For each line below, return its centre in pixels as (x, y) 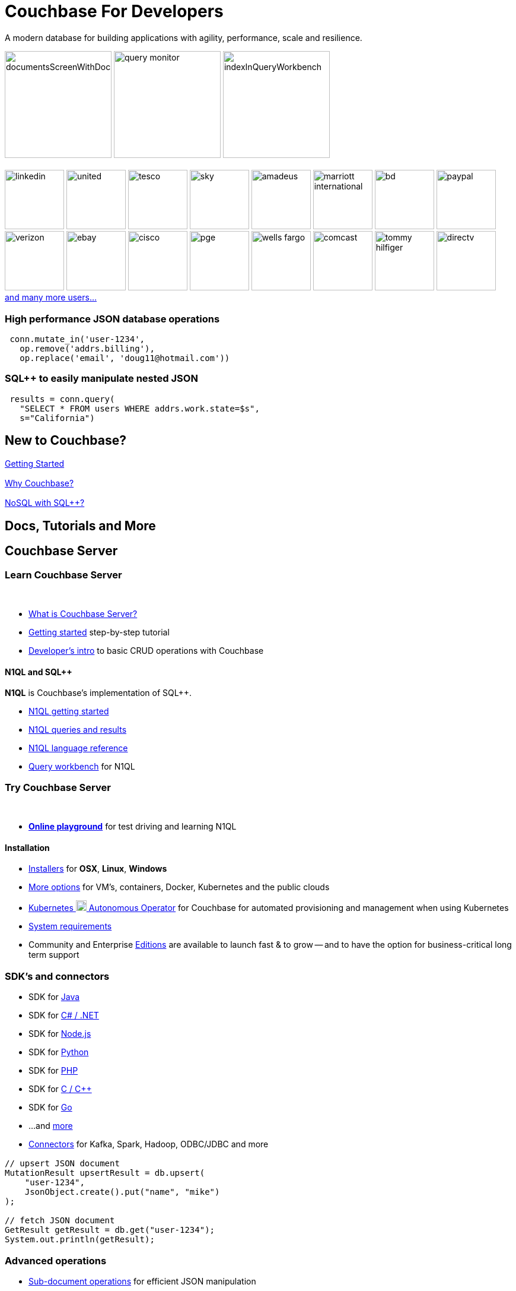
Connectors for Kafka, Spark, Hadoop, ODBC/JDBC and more (149, 1144)
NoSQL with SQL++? (45, 503)
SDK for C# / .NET (64, 1015)
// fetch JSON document (60, 1221)
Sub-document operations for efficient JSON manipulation (142, 1281)
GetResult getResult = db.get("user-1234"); (110, 1230)
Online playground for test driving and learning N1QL (133, 826)
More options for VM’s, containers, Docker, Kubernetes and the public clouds (179, 887)
